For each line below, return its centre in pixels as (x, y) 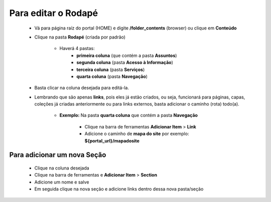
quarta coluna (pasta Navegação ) (112, 76)
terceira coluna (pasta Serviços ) (111, 69)
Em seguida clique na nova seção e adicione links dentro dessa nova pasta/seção (119, 189)
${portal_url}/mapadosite (112, 140)
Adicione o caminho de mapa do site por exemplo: (137, 134)
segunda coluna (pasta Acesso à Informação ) (125, 62)
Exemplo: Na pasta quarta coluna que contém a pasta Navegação (129, 115)
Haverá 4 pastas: (77, 48)
